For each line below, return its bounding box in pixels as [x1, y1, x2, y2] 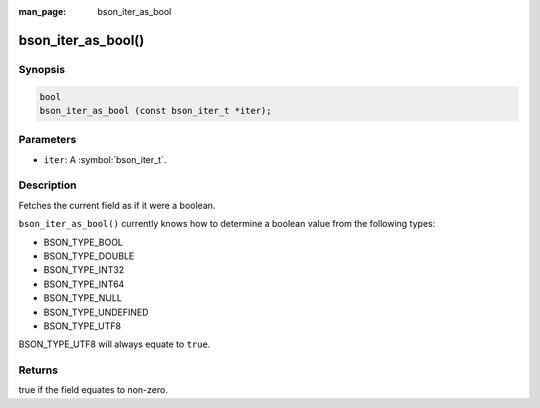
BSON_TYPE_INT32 [43, 264, 125, 276]
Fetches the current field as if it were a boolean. [18, 199, 216, 211]
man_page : [18, 6, 67, 17]
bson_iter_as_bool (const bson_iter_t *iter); [39, 105, 272, 116]
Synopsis [18, 62, 65, 76]
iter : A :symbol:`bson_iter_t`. [43, 153, 167, 165]
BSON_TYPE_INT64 [43, 278, 125, 290]
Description [18, 178, 77, 192]
